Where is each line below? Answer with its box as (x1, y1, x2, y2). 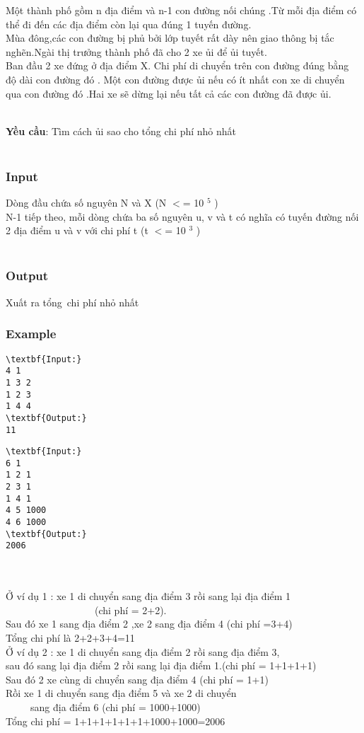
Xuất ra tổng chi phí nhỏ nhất (6, 294, 139, 309)
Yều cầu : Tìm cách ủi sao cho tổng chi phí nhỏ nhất (6, 123, 237, 138)
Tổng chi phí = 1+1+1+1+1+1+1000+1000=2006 (6, 713, 225, 728)
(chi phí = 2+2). (94, 602, 167, 617)
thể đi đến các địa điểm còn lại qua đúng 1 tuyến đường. (6, 16, 252, 31)
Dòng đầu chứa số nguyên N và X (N (6, 195, 167, 210)
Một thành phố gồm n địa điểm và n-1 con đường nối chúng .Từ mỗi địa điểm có (6, 3, 357, 17)
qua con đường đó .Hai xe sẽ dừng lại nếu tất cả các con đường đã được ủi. (6, 86, 331, 100)
